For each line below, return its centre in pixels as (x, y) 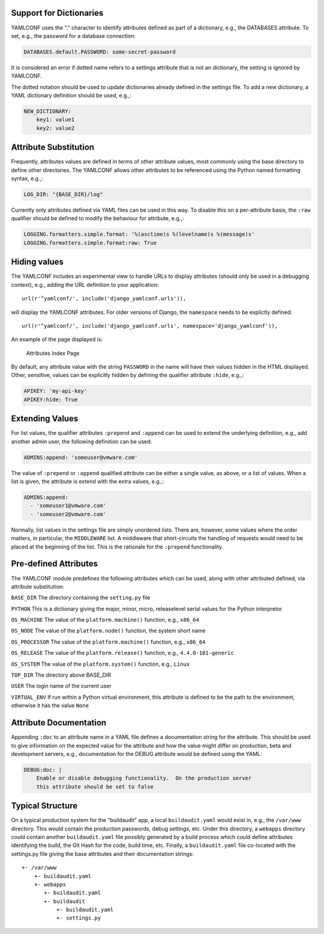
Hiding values (37, 262)
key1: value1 (55, 120)
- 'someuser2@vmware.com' (68, 514)
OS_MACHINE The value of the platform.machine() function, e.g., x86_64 (105, 620)
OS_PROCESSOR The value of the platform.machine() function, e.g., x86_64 (108, 642)
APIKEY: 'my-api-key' (55, 391)
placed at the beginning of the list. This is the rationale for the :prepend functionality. (117, 547)
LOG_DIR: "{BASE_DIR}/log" (63, 195)
